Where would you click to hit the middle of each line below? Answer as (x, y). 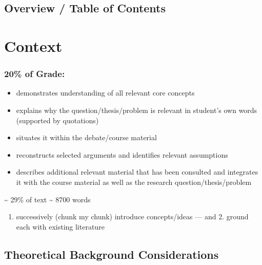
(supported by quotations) (57, 120)
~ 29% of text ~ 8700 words (47, 199)
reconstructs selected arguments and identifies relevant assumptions (122, 154)
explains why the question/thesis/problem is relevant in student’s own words (137, 110)
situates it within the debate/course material (86, 137)
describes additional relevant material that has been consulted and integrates (137, 172)
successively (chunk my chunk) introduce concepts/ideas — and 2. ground (132, 216)
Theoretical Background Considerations (112, 254)
